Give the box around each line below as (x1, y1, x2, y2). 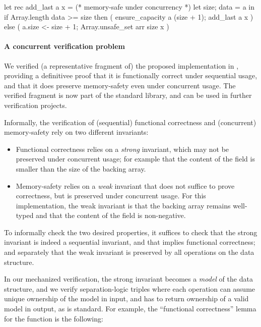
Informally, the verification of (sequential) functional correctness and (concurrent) (4, 117, 256, 127)
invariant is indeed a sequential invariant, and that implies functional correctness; (4, 237, 255, 247)
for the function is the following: (4, 313, 103, 323)
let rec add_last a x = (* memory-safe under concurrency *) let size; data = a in (4, 2, 254, 12)
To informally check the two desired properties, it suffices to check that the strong (4, 227, 257, 237)
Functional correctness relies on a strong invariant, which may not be (16, 143, 229, 154)
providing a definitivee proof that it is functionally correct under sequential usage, (4, 70, 257, 81)
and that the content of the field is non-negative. (36, 210, 186, 221)
